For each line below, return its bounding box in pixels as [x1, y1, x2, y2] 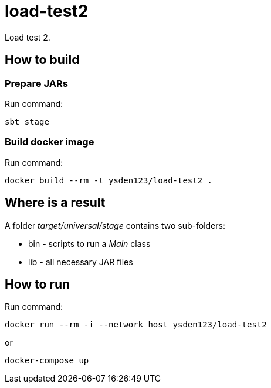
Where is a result [5, 195, 106, 210]
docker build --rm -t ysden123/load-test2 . [5, 175, 213, 185]
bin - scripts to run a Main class [28, 238, 151, 249]
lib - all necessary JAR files [28, 256, 133, 267]
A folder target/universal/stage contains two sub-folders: [5, 220, 225, 230]
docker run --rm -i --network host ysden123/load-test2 [5, 320, 267, 330]
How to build [5, 52, 80, 68]
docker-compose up [5, 356, 89, 366]
